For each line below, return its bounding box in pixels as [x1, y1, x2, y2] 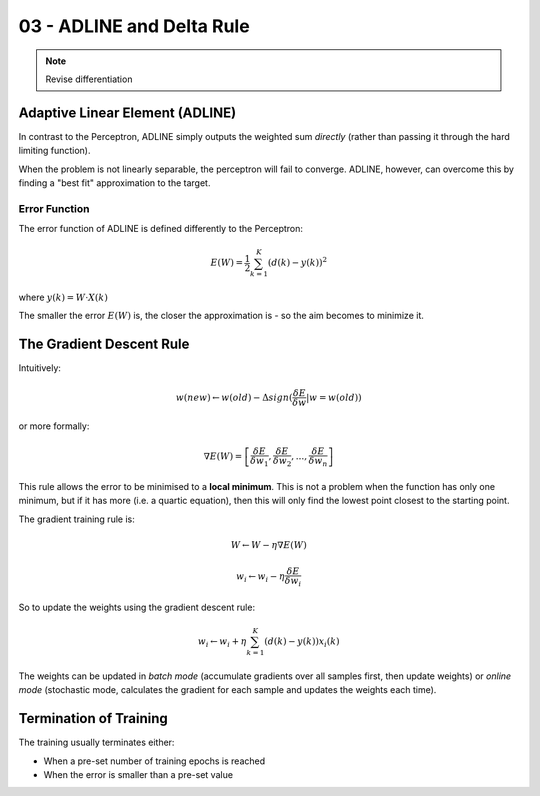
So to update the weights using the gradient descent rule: [18, 601, 255, 613]
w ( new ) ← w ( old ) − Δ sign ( [175, 391, 294, 403]
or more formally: [18, 420, 90, 432]
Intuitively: [18, 362, 62, 374]
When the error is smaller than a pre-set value [43, 768, 234, 780]
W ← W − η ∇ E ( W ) [230, 540, 307, 551]
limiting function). [18, 145, 91, 157]
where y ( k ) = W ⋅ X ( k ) [18, 291, 109, 304]
